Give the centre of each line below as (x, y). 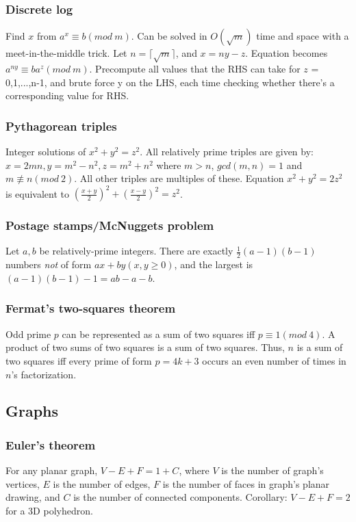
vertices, (23, 483)
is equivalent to (38, 193)
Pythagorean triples (61, 126)
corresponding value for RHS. (67, 95)
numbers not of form (49, 264)
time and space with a (303, 36)
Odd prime (28, 334)
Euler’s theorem (51, 444)
